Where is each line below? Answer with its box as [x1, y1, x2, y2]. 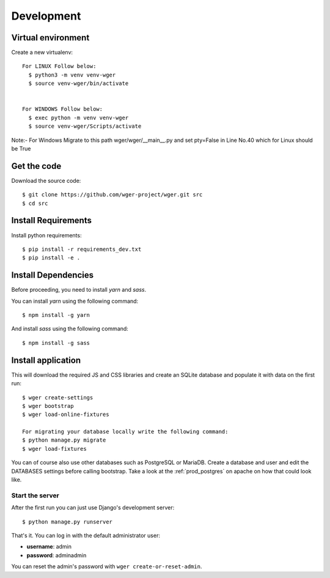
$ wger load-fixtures [22, 445, 87, 452]
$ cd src [22, 199, 48, 207]
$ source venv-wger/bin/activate [28, 80, 129, 87]
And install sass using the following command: [11, 325, 128, 333]
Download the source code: [11, 177, 81, 184]
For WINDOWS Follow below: [22, 106, 103, 113]
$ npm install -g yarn [22, 312, 90, 319]
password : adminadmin [26, 551, 87, 559]
